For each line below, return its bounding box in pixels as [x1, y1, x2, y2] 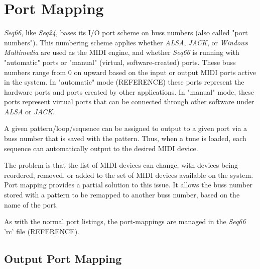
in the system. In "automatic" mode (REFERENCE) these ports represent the [4, 77, 244, 87]
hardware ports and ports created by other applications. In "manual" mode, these [4, 86, 254, 97]
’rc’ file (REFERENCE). [4, 226, 79, 236]
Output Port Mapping [4, 250, 122, 266]
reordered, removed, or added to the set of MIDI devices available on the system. [4, 169, 253, 180]
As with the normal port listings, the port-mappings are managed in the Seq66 [4, 216, 246, 227]
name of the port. [4, 199, 58, 210]
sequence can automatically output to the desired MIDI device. [4, 143, 198, 153]
